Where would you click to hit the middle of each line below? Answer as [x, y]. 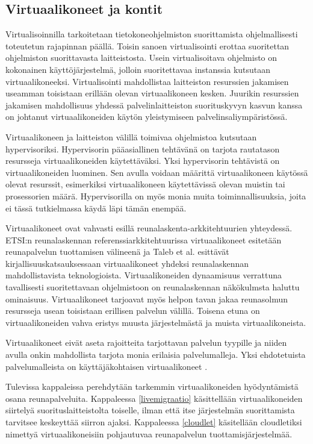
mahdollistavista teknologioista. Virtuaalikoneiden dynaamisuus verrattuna [144, 275]
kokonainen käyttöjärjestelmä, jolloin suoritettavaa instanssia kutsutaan [138, 69]
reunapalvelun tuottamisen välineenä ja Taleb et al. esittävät [117, 252]
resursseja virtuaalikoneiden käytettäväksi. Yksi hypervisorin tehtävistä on [143, 161]
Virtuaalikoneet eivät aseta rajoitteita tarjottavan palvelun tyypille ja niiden [146, 342]
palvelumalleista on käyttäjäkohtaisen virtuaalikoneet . [107, 366]
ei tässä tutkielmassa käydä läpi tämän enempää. [96, 208]
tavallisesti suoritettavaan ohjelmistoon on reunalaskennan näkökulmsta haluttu [153, 287]
